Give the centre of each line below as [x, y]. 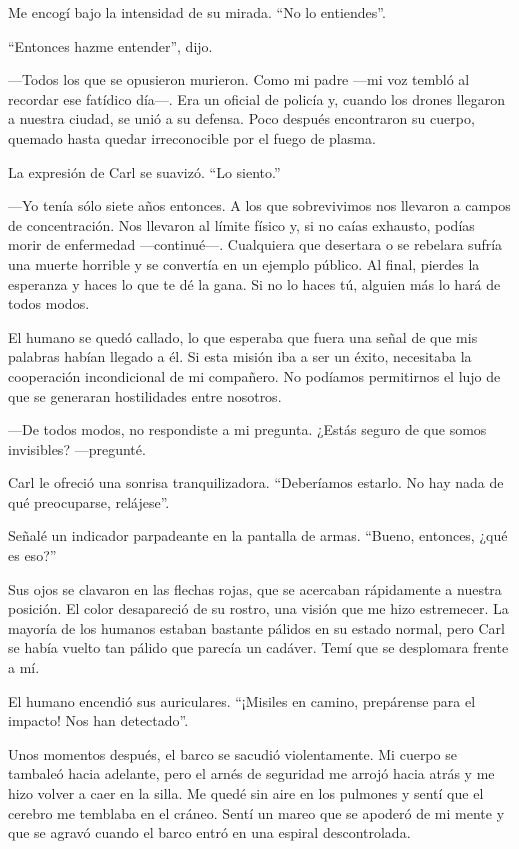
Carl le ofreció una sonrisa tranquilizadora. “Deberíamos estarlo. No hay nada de [256, 482]
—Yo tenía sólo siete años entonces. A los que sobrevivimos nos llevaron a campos [259, 205]
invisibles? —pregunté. [77, 448]
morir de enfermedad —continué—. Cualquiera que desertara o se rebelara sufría [255, 244]
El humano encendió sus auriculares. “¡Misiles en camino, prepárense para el [242, 700]
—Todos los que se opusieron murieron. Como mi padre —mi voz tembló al [239, 79]
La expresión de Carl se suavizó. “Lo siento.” [144, 171]
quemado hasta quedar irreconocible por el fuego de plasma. [192, 137]
